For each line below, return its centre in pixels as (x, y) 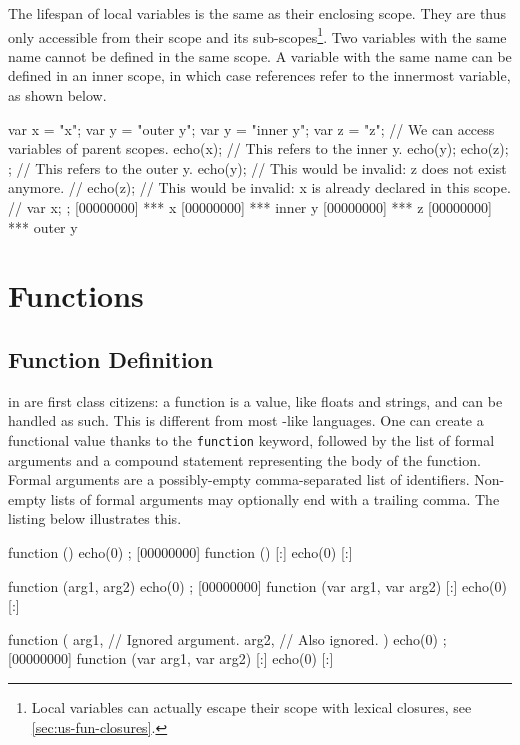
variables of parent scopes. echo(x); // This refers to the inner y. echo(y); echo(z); (258, 148)
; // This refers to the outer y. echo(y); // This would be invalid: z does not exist (257, 167)
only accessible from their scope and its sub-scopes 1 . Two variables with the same (257, 35)
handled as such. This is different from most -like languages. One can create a (246, 420)
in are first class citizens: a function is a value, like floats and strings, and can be (255, 400)
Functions (76, 295)
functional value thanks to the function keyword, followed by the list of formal (251, 439)
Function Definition (111, 358)
